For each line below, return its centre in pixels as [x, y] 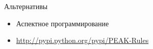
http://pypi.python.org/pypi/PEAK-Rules [82, 40]
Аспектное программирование [62, 23]
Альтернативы [26, 6]
